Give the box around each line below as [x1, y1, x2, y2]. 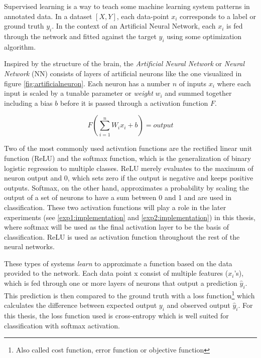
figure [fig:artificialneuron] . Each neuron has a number [4, 78, 171, 88]
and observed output [167, 300, 230, 310]
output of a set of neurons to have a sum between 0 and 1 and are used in [4, 192, 232, 203]
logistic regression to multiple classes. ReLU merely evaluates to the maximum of [4, 162, 253, 173]
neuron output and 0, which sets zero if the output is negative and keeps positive [4, 172, 253, 183]
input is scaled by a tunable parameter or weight [4, 88, 153, 98]
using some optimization [167, 31, 242, 41]
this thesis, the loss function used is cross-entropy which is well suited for [4, 310, 229, 320]
